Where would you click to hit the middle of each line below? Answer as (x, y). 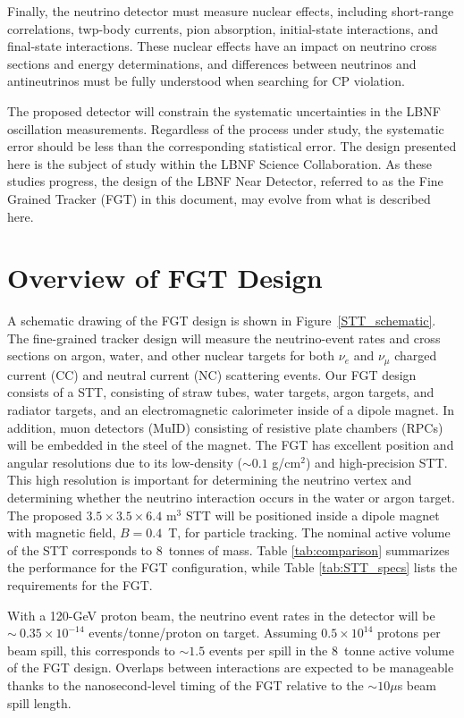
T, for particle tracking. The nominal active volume (309, 532)
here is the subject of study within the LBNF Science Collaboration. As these (220, 163)
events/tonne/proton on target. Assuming (203, 633)
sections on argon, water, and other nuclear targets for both (171, 355)
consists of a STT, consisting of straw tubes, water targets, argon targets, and (221, 392)
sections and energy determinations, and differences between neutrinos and (212, 63)
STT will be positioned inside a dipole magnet (312, 515)
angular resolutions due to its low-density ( (125, 462)
